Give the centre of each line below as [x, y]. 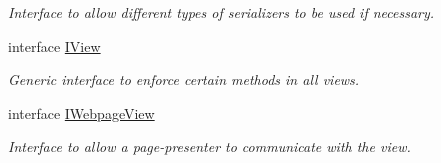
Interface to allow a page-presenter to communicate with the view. [209, 146]
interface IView [54, 45]
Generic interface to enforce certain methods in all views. [184, 79]
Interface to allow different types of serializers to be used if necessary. [221, 12]
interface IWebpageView [81, 112]
